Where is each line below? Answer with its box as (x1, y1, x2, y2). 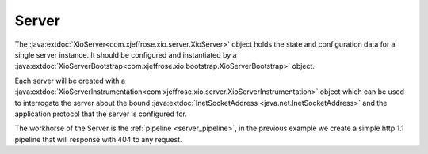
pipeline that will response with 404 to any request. (14, 134, 182, 144)
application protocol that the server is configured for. (14, 109, 188, 118)
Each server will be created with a (14, 76, 126, 85)
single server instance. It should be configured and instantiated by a (14, 50, 237, 59)
